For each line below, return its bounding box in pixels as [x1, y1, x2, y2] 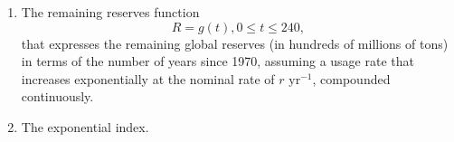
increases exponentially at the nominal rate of [21, 69, 275, 88]
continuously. [21, 87, 94, 106]
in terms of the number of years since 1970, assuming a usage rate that [21, 52, 414, 71]
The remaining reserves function [21, 3, 200, 21]
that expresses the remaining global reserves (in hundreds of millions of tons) [21, 33, 449, 52]
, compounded [312, 69, 391, 88]
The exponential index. [21, 117, 149, 136]
